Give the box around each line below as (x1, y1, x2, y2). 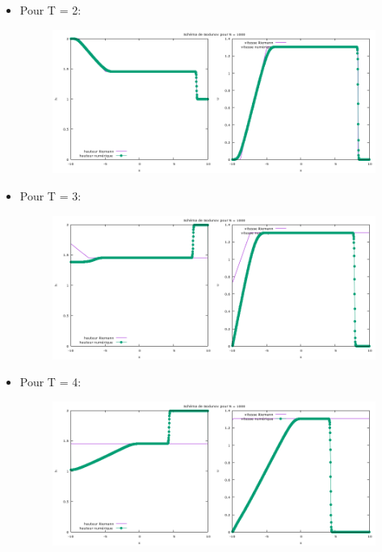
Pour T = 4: (19, 373, 82, 390)
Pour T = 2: (19, 2, 82, 18)
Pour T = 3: (19, 188, 82, 204)
